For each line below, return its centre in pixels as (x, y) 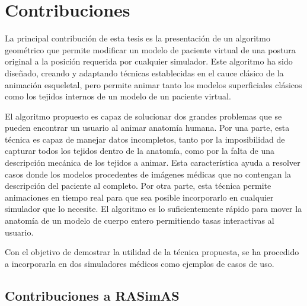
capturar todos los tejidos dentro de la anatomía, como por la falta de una (140, 151)
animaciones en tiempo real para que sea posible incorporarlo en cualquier (139, 197)
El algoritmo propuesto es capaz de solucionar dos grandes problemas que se (143, 116)
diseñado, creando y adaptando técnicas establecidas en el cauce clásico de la (144, 73)
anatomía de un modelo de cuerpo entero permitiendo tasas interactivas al (140, 220)
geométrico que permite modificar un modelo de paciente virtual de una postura (150, 49)
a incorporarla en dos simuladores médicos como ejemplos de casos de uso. (140, 263)
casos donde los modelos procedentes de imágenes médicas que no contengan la (148, 174)
